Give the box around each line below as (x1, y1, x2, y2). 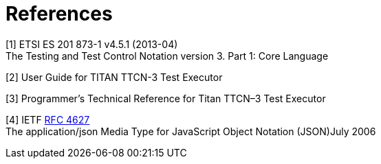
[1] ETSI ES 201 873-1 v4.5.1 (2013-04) (6, 38, 178, 50)
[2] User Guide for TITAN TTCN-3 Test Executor (6, 71, 223, 83)
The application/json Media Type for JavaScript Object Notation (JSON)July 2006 (6, 125, 376, 137)
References (6, 2, 113, 25)
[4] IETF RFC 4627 (6, 113, 90, 126)
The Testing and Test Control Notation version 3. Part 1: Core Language (6, 49, 329, 62)
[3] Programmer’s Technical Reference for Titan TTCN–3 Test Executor (6, 92, 326, 104)
